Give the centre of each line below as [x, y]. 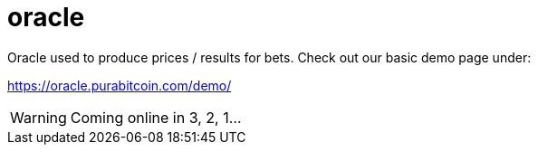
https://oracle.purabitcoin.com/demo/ [120, 85]
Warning [38, 117]
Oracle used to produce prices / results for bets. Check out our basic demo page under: [269, 57]
